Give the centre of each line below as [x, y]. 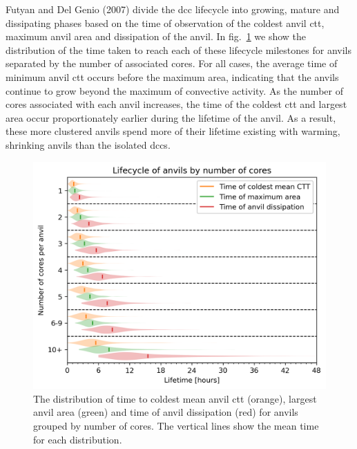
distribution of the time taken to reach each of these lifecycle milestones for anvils [178, 49]
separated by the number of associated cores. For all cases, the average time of [172, 63]
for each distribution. [78, 439]
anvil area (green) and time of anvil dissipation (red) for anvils [166, 412]
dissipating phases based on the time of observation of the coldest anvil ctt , [165, 22]
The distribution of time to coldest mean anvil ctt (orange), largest [175, 398]
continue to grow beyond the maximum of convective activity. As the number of [174, 90]
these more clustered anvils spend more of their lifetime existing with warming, [173, 131]
